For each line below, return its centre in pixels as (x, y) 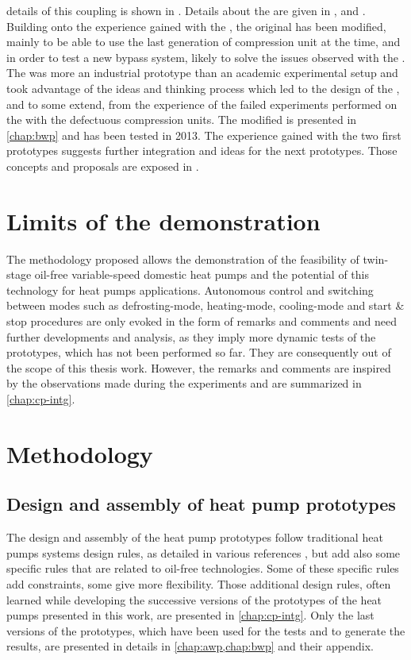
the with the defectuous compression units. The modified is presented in (182, 120)
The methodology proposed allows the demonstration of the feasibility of (183, 259)
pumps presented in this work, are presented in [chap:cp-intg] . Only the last (190, 615)
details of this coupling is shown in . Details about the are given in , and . (186, 10)
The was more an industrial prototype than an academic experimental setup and (202, 73)
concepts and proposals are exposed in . (103, 166)
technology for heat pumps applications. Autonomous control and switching (190, 289)
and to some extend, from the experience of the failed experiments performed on (202, 104)
